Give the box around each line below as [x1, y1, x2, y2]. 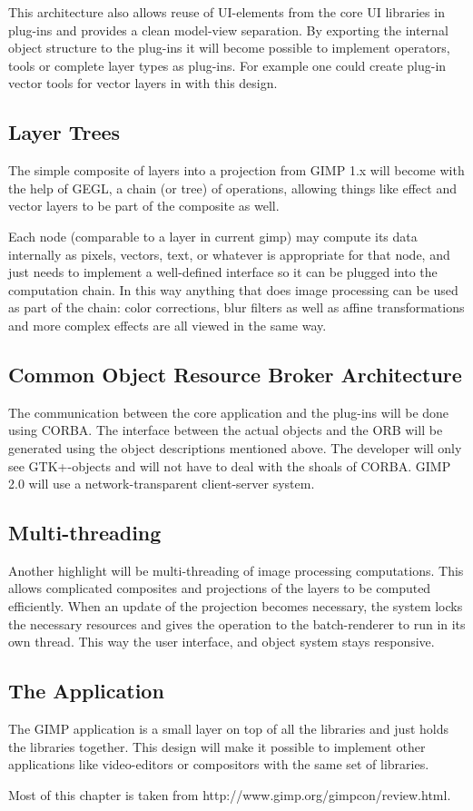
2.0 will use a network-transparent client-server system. [8, 474, 315, 493]
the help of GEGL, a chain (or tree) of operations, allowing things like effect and [8, 178, 457, 197]
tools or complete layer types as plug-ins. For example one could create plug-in [8, 55, 447, 74]
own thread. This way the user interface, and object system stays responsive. [8, 632, 435, 651]
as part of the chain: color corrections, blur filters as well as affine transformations [8, 298, 465, 317]
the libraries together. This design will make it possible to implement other [8, 737, 426, 756]
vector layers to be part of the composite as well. [8, 196, 280, 215]
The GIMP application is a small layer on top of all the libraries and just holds [8, 719, 448, 738]
